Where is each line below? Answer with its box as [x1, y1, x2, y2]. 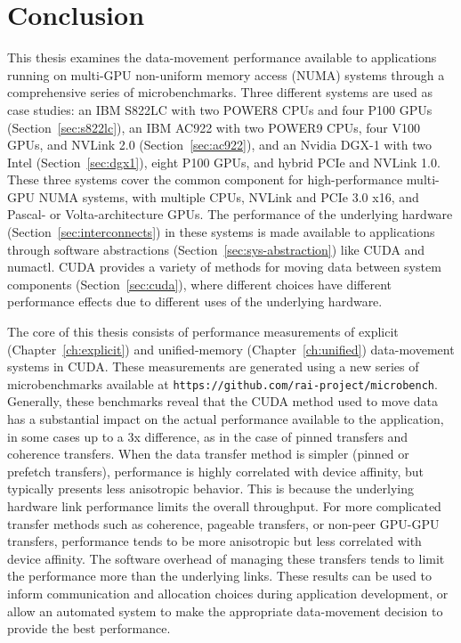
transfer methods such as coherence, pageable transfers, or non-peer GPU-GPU [7, 514, 440, 533]
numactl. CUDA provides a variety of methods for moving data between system [7, 257, 441, 276]
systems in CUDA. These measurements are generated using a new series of [7, 357, 419, 376]
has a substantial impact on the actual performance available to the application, [7, 410, 444, 428]
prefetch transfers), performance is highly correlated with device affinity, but [7, 461, 424, 480]
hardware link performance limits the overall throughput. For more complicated [7, 497, 441, 516]
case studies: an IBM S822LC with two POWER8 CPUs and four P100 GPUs [7, 100, 433, 118]
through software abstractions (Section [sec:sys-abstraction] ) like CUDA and [7, 240, 425, 258]
